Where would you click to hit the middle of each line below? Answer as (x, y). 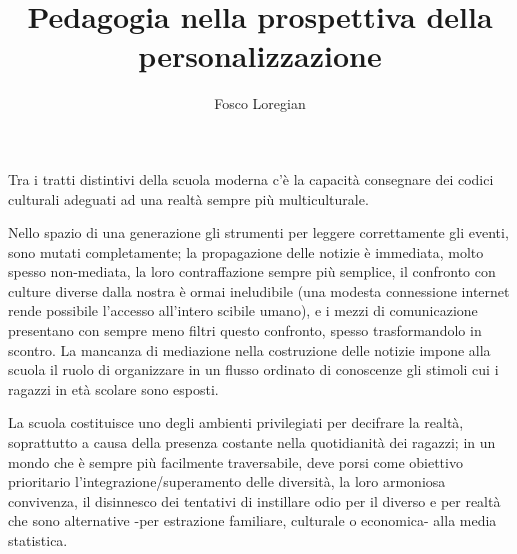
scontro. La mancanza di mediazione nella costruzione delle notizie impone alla (249, 349)
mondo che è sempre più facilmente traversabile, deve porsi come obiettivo (235, 461)
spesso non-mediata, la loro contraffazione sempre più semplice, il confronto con (252, 271)
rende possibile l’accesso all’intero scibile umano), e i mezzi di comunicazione (243, 310)
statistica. (38, 540)
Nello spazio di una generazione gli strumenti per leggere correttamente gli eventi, (258, 232)
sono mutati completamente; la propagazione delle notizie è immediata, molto (246, 251)
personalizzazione (260, 55)
